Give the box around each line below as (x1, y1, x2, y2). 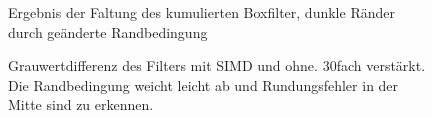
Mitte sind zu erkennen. (8, 94, 154, 115)
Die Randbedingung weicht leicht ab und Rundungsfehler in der (8, 74, 399, 95)
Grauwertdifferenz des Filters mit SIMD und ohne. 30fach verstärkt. (8, 55, 426, 76)
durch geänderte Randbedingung (8, 21, 208, 42)
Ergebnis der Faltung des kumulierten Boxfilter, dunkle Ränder (8, 2, 395, 22)
